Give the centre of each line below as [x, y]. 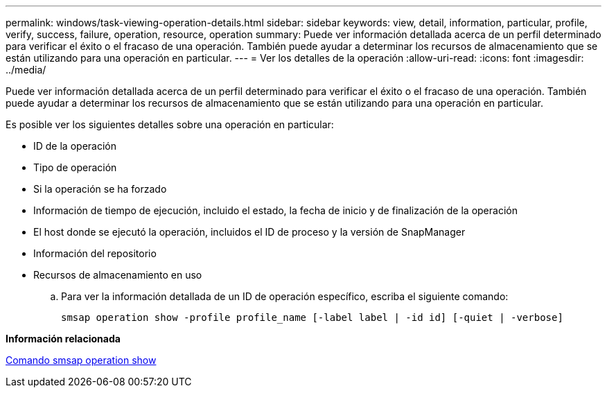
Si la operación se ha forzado [100, 189]
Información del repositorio [95, 253]
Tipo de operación [75, 167]
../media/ [26, 70]
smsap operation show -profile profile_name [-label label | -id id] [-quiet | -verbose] [312, 317]
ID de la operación [75, 146]
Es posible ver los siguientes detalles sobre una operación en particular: [170, 124]
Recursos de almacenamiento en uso [118, 275]
